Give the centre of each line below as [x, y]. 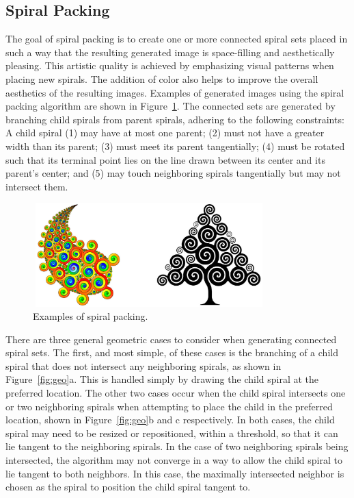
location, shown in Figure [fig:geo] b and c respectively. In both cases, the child [170, 420]
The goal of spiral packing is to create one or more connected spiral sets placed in [177, 39]
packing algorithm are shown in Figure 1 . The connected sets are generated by [171, 106]
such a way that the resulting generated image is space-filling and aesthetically [170, 52]
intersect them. [37, 186]
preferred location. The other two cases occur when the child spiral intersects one [176, 393]
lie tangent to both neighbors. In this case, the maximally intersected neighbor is [175, 473]
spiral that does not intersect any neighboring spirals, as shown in [144, 365]
